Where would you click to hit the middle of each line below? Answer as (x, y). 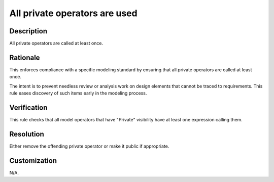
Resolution (27, 134)
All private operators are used (73, 13)
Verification (28, 107)
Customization (33, 161)
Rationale (25, 57)
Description (28, 31)
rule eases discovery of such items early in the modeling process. (78, 93)
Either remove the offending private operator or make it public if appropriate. (89, 146)
